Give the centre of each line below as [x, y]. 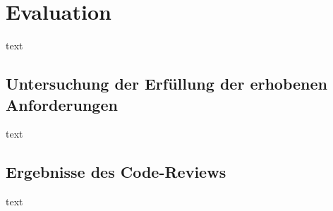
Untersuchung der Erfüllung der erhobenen [166, 84]
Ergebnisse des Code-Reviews [116, 172]
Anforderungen [62, 104]
